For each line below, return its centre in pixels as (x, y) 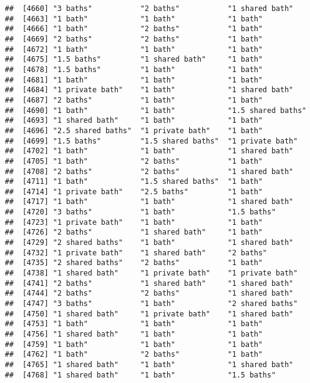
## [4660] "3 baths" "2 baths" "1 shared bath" (149, 9)
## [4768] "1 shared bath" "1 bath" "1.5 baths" (140, 375)
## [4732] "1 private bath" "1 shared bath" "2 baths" (136, 253)
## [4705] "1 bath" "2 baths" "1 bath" (134, 161)
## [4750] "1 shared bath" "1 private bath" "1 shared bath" (149, 314)
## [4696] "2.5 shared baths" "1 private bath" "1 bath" (134, 130)
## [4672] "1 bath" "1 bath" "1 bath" (134, 49)
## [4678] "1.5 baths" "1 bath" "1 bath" (134, 69)
